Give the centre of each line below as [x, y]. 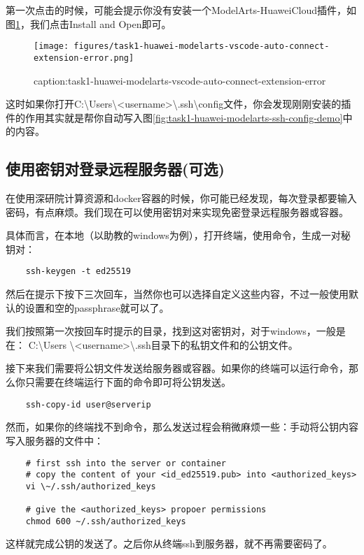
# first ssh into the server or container [126, 463]
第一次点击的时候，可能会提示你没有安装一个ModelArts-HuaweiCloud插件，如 [181, 10]
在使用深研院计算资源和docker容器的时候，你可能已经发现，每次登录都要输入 [181, 198]
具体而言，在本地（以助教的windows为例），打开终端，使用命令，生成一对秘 [178, 235]
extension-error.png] [84, 58]
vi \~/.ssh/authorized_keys [91, 486]
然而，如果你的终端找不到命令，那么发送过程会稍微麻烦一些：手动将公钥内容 [182, 427]
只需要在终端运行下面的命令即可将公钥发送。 [128, 382]
